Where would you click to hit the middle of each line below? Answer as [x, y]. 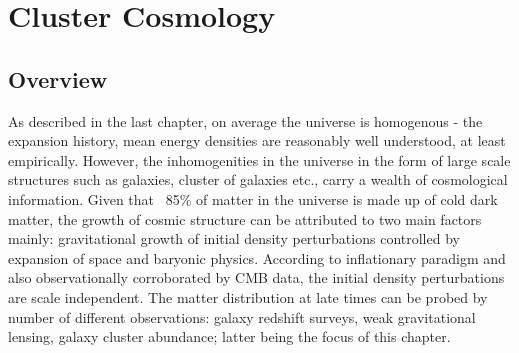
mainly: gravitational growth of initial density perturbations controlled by [234, 238]
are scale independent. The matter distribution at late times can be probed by [248, 296]
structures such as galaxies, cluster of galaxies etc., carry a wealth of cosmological [258, 179]
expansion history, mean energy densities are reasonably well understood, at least [257, 140]
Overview [58, 78]
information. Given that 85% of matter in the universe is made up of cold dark [253, 198]
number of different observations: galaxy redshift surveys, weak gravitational [242, 316]
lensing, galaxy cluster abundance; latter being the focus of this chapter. [229, 336]
